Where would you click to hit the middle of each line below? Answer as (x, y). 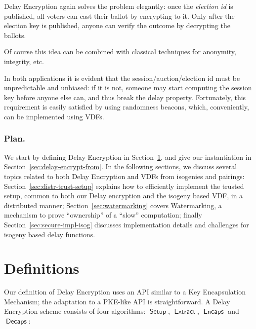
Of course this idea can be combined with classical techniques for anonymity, (120, 52)
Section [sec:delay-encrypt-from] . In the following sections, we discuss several (121, 166)
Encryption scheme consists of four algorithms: (75, 311)
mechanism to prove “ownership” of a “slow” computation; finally (103, 215)
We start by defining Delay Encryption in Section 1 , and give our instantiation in (128, 157)
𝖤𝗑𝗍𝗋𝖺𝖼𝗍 (185, 312)
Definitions (42, 268)
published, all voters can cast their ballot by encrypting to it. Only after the (119, 16)
